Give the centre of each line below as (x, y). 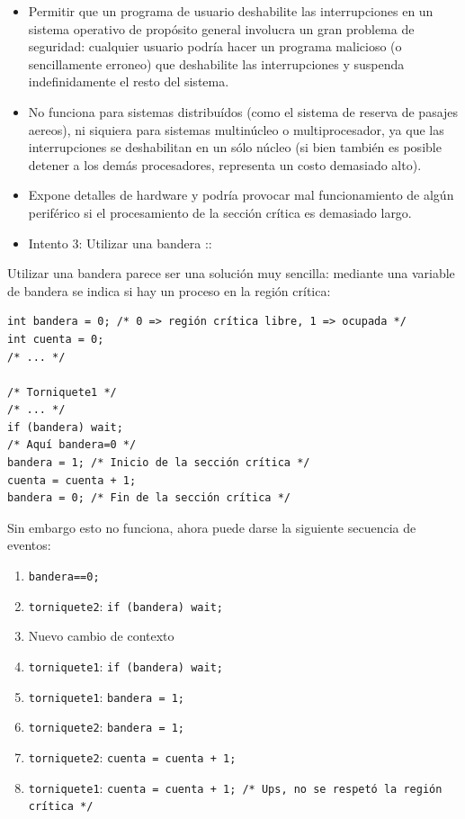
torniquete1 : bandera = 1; (107, 696)
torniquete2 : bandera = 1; (107, 727)
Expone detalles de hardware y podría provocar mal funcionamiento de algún (241, 195)
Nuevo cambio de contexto (101, 636)
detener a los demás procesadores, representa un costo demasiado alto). (225, 164)
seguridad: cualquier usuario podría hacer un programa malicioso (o (215, 46)
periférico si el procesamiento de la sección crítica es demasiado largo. (220, 212)
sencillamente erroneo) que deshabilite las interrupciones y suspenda (216, 63)
